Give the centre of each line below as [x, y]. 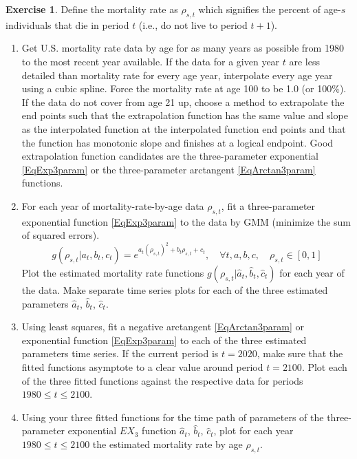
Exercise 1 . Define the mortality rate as [92, 9]
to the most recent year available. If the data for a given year [151, 61]
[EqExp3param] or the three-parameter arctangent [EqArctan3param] [169, 169]
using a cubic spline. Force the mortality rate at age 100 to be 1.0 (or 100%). [184, 88]
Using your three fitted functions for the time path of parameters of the [173, 417]
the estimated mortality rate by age [167, 444]
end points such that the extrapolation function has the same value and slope [185, 115]
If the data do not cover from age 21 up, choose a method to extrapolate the [183, 102]
